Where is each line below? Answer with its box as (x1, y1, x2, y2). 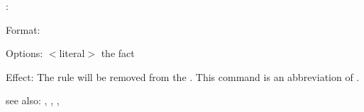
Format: (6, 22, 40, 37)
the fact (101, 46, 135, 61)
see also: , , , (6, 93, 60, 108)
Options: (6, 46, 43, 61)
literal (59, 46, 85, 61)
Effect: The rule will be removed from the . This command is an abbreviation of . (6, 69, 360, 84)
